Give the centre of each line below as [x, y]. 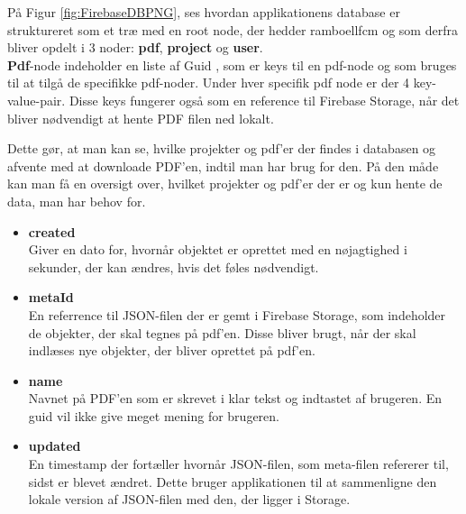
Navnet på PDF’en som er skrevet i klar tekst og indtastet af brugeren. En [235, 398]
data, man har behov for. [77, 201]
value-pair [35, 100]
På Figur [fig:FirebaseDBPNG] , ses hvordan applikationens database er [204, 12]
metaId [51, 297]
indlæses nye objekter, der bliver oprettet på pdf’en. [172, 350]
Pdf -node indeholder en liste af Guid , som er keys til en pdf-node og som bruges [232, 64]
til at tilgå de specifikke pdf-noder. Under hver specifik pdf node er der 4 [209, 83]
